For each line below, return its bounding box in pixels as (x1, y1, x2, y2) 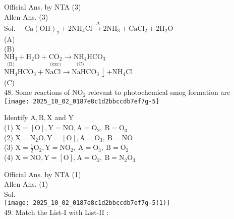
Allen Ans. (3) (4, 11, 48, 22)
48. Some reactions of (4, 87, 70, 97)
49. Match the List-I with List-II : (4, 207, 109, 217)
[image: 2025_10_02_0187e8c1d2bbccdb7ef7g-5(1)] (4, 199, 170, 207)
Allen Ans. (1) (4, 179, 48, 189)
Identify (4, 112, 28, 123)
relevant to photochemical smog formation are (88, 87, 230, 97)
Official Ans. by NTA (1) (4, 169, 81, 179)
